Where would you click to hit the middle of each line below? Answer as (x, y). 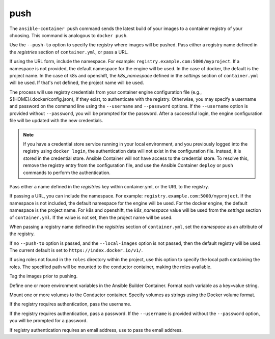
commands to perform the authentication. (67, 173)
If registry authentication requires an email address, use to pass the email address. (96, 330)
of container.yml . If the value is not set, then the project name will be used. (91, 217)
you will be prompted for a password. (49, 321)
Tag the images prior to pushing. (44, 276)
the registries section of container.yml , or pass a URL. (69, 52)
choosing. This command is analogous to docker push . (68, 35)
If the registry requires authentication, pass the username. (71, 304)
